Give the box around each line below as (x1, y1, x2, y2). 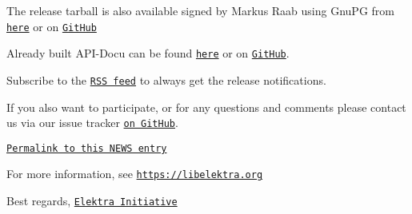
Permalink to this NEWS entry (6, 142, 167, 154)
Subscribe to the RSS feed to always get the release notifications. (6, 71, 326, 88)
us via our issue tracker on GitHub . (6, 114, 178, 131)
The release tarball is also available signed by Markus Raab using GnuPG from (6, 2, 394, 18)
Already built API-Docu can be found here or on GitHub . (6, 45, 290, 61)
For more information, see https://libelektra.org (6, 165, 263, 182)
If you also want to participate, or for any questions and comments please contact (6, 98, 406, 115)
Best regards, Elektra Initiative (6, 192, 178, 209)
